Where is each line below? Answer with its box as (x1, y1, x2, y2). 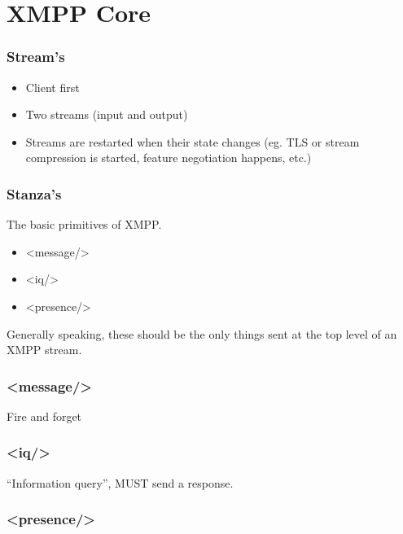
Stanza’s (7, 183, 62, 204)
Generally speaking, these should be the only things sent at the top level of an (7, 325, 397, 342)
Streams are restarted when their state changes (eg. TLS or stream (25, 133, 360, 150)
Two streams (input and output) (25, 106, 188, 123)
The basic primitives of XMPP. (7, 216, 162, 233)
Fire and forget (7, 407, 82, 424)
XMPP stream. (7, 341, 82, 358)
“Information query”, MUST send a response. (7, 474, 234, 491)
